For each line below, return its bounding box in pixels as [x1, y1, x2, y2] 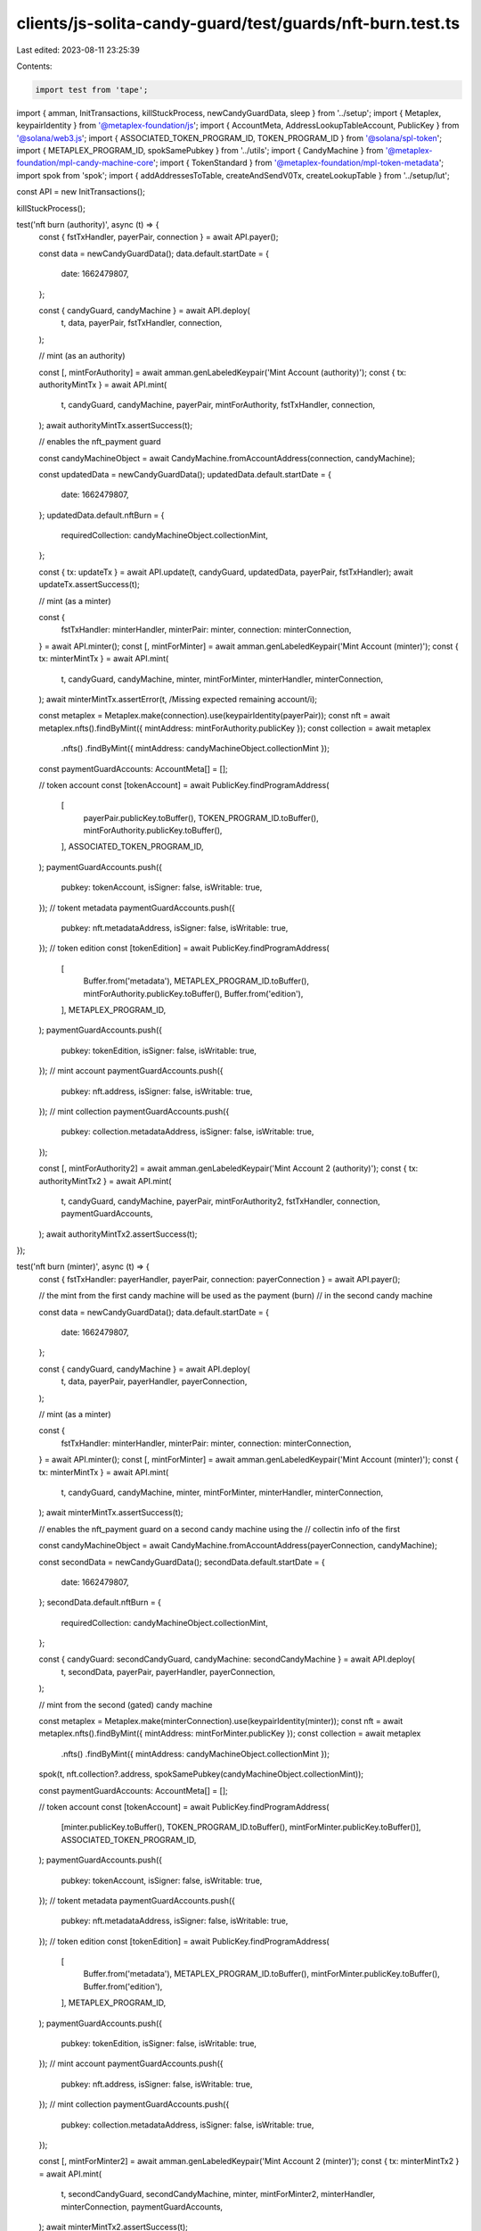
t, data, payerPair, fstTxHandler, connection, [61, 318, 223, 328]
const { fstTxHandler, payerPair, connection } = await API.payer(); [38, 232, 279, 243]
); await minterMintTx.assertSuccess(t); [38, 1507, 183, 1518]
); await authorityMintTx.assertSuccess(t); [38, 419, 193, 430]
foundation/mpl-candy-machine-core [16, 157, 154, 169]
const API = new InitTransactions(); [16, 187, 146, 197]
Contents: [16, 61, 53, 71]
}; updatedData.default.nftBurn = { [38, 510, 165, 520]
